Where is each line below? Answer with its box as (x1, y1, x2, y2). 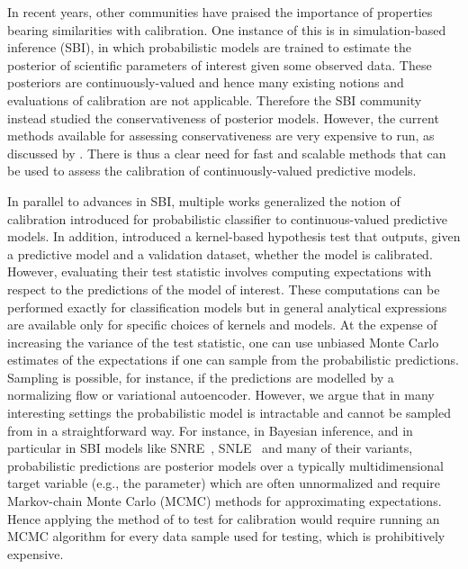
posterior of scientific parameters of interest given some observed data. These (7, 55, 432, 74)
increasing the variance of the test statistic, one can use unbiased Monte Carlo (7, 332, 439, 351)
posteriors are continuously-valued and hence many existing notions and (7, 73, 404, 92)
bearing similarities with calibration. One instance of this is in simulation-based (7, 20, 446, 39)
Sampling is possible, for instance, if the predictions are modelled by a (7, 367, 394, 386)
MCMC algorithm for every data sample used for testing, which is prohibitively (7, 527, 445, 546)
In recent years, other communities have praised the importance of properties (7, 3, 433, 21)
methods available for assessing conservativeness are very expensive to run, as (7, 126, 435, 145)
